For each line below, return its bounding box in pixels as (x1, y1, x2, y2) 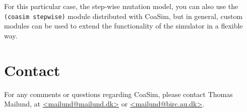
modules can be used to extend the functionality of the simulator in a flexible (4, 20, 243, 31)
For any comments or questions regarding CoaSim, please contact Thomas (4, 88, 233, 99)
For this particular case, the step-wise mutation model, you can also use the (4, 1, 238, 11)
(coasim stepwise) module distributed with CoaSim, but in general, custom (4, 10, 243, 21)
